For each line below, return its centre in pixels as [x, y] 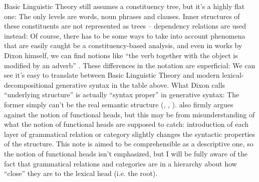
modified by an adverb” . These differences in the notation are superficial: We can [130, 65]
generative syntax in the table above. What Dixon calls [141, 84]
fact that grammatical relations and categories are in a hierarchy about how [120, 163]
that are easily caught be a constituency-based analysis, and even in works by [123, 45]
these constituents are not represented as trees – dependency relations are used [125, 26]
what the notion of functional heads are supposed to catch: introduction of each [126, 124]
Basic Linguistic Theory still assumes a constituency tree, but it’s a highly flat [124, 6]
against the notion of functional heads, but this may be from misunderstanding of [129, 114]
